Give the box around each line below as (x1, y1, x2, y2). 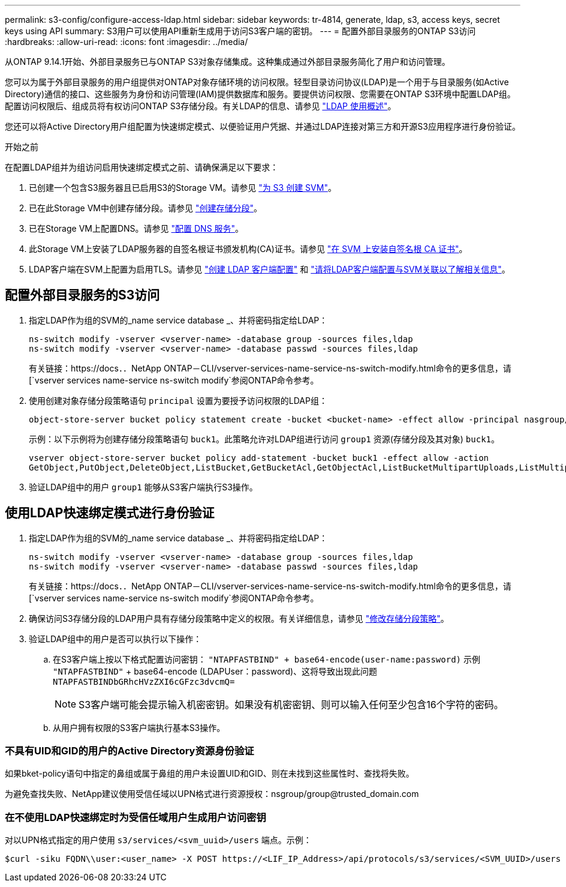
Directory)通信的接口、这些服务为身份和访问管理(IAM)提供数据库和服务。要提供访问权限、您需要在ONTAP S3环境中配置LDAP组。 (5, 89, 516, 99)
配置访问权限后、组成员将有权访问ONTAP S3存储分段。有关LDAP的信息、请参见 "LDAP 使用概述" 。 (5, 101, 396, 111)
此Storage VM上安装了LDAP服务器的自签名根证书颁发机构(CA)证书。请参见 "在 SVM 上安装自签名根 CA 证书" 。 (29, 244, 468, 254)
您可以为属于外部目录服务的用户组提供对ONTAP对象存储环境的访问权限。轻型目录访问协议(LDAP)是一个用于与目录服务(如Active (5, 77, 509, 87)
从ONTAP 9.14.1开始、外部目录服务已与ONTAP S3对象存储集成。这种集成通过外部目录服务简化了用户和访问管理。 (5, 56, 450, 67)
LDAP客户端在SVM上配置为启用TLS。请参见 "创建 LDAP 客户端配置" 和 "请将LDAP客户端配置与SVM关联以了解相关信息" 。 (29, 264, 510, 274)
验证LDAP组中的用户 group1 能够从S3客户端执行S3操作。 (29, 481, 258, 492)
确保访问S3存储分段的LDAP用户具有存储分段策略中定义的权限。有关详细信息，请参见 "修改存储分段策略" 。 (29, 613, 449, 624)
